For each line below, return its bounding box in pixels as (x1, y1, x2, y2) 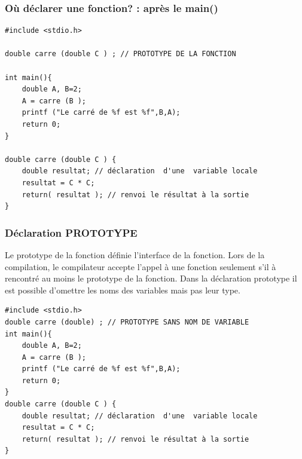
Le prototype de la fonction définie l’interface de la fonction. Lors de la (5, 248, 265, 261)
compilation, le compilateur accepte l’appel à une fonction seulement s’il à (5, 260, 276, 273)
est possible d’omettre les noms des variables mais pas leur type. (5, 283, 240, 296)
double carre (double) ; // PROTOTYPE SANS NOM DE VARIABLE (5, 317, 249, 326)
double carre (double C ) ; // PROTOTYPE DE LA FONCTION (5, 50, 236, 59)
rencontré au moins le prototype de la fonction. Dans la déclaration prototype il (5, 272, 297, 284)
